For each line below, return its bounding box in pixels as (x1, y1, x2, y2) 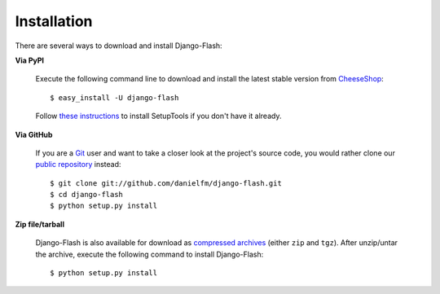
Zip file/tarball (15, 219, 65, 229)
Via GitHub (15, 129, 53, 139)
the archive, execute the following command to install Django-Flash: (35, 249, 264, 259)
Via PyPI (15, 55, 45, 65)
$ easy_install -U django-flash (50, 93, 179, 102)
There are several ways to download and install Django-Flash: (15, 41, 223, 50)
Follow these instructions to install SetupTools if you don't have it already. (35, 111, 282, 121)
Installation (15, 12, 93, 30)
